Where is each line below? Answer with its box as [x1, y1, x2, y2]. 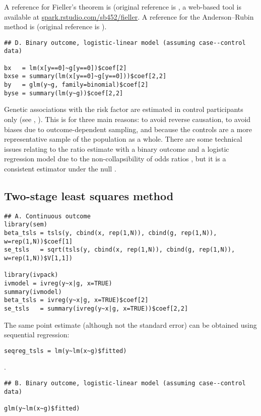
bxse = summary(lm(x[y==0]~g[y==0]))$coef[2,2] [4, 73, 167, 80]
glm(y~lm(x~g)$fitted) [4, 405, 80, 412]
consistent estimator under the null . [4, 163, 116, 173]
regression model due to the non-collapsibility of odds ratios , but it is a [4, 153, 226, 164]
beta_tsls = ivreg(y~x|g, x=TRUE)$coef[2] [4, 296, 149, 304]
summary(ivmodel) [4, 288, 62, 295]
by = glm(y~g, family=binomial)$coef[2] [4, 81, 149, 89]
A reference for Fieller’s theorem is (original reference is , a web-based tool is [4, 2, 242, 12]
